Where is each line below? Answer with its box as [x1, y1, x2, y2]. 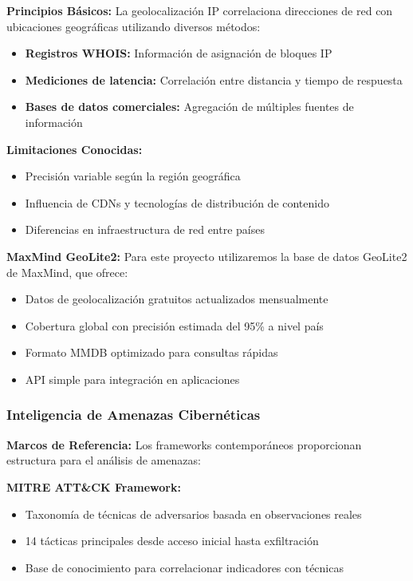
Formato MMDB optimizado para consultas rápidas [25, 344, 278, 361]
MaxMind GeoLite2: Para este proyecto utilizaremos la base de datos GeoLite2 [6, 247, 407, 264]
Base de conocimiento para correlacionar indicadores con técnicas [25, 559, 344, 575]
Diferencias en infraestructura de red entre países [25, 221, 265, 238]
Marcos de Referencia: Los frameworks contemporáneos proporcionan [6, 436, 362, 453]
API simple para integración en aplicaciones [25, 370, 240, 387]
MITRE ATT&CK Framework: [6, 478, 181, 495]
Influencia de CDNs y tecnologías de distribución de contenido [25, 194, 329, 211]
